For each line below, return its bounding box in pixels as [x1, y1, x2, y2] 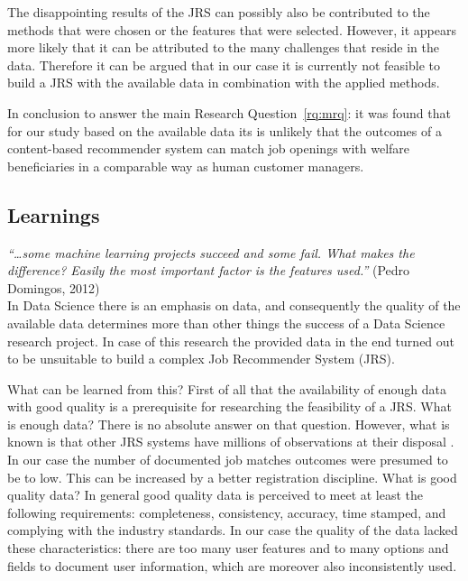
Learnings [7, 200, 100, 228]
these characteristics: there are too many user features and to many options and [7, 539, 449, 558]
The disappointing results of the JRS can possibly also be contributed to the [7, 3, 430, 21]
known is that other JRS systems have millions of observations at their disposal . [7, 432, 454, 451]
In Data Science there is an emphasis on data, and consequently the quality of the [7, 296, 461, 315]
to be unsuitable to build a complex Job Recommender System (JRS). [7, 349, 395, 368]
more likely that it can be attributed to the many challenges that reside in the [7, 38, 439, 57]
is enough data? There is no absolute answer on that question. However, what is [7, 414, 450, 433]
